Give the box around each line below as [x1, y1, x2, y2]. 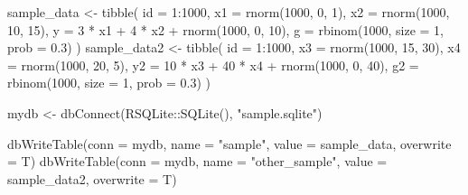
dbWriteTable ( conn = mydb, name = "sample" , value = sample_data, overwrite [7, 134, 452, 153]
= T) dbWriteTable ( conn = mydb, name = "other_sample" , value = [7, 152, 388, 171]
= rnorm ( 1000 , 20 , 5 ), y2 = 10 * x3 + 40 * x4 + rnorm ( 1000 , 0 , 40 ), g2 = [7, 55, 419, 74]
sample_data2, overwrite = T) [7, 169, 177, 188]
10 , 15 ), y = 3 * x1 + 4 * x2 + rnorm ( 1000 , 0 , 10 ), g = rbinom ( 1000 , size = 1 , [7, 20, 445, 39]
